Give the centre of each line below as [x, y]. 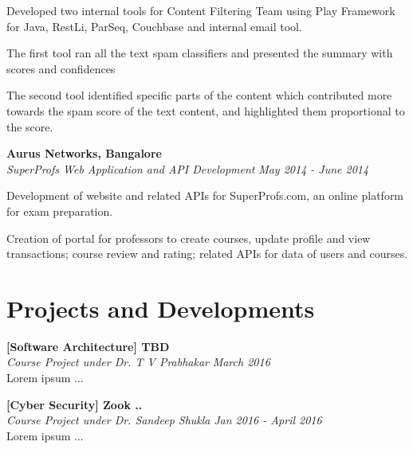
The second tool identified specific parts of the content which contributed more [199, 95]
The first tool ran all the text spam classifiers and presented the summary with [200, 53]
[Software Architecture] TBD [88, 346]
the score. [30, 126]
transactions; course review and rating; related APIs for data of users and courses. [207, 254]
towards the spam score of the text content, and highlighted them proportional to [206, 110]
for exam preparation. [60, 211]
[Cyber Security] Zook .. [75, 404]
